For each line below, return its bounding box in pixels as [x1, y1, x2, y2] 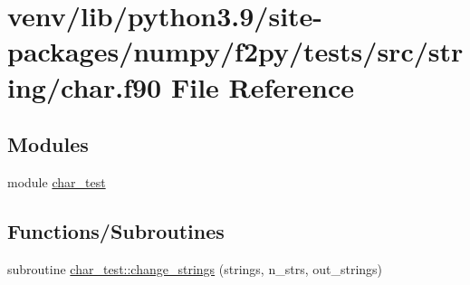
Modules [7, 130, 89, 158]
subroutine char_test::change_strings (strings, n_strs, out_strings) [7, 259, 383, 278]
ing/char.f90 [7, 68, 162, 105]
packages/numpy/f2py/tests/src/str [7, 33, 464, 70]
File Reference [170, 68, 355, 105]
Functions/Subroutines [7, 216, 225, 244]
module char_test [7, 172, 106, 191]
